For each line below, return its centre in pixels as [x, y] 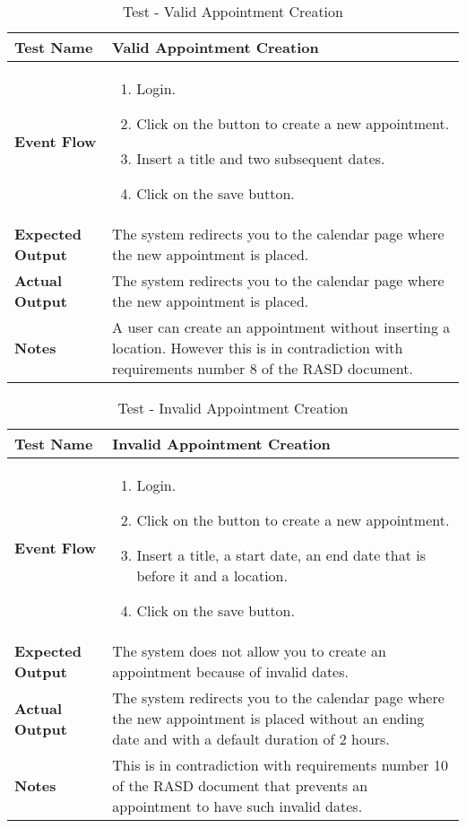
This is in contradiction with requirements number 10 [280, 765]
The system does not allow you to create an [249, 651]
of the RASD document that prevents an [240, 785]
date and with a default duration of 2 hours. [251, 739]
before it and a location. [212, 575]
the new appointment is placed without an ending [268, 718]
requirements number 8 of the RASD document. [263, 368]
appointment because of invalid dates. [230, 671]
